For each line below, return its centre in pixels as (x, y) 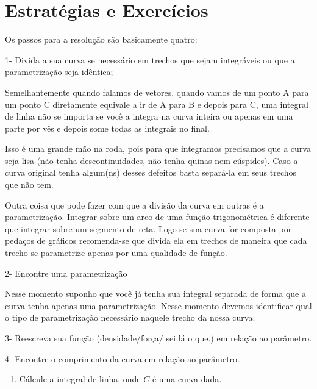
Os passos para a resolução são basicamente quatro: (101, 39)
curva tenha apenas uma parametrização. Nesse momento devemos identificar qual (158, 305)
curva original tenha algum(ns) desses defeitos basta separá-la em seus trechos (151, 172)
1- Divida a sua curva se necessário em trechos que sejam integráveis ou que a (150, 59)
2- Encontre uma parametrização (66, 273)
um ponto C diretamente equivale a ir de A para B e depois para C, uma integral (157, 104)
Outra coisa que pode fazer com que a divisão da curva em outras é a (134, 205)
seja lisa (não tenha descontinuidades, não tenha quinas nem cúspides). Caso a (151, 160)
